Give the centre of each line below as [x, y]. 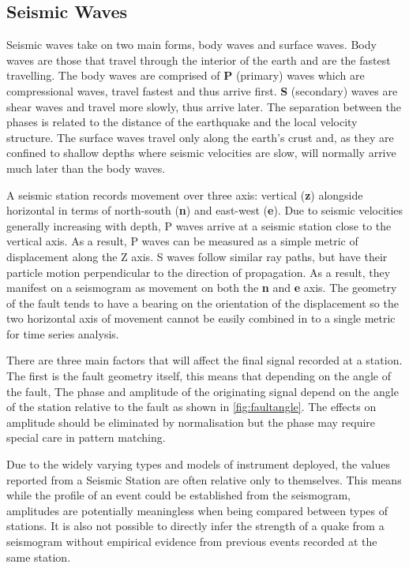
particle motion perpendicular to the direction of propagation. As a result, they [199, 272]
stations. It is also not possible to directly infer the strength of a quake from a [195, 526]
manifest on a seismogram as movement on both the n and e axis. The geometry [202, 288]
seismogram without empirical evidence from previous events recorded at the [192, 542]
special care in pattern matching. [86, 437]
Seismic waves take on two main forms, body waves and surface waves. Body [191, 45]
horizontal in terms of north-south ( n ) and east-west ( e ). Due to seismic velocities [205, 210]
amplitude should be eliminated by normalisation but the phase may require [191, 422]
